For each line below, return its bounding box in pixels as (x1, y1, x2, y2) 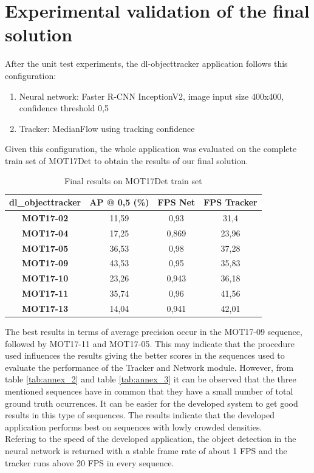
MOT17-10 (22, 272, 69, 285)
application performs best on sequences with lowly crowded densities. (5, 420, 262, 433)
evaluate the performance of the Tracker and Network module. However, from (5, 361, 294, 373)
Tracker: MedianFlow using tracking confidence (19, 122, 195, 134)
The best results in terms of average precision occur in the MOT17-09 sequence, (5, 325, 302, 338)
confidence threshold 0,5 (19, 102, 109, 114)
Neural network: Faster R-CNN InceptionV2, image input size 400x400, (19, 89, 284, 102)
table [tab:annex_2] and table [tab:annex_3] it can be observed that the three (5, 373, 296, 385)
